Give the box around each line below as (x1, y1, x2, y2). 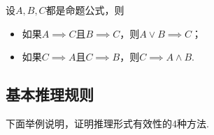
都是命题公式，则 (45, 3, 124, 17)
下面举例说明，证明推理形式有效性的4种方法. (6, 116, 209, 130)
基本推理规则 (6, 84, 94, 105)
